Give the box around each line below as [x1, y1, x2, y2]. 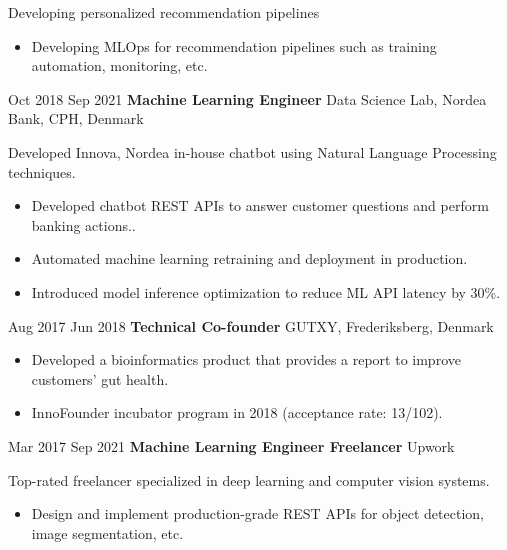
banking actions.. [31, 214, 136, 235]
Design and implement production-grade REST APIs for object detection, [31, 503, 484, 524]
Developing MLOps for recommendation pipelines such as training [31, 35, 437, 56]
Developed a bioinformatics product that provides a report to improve [31, 349, 461, 370]
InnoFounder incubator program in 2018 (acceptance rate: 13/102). [31, 402, 443, 423]
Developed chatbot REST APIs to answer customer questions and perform [31, 195, 489, 216]
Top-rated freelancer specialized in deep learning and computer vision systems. [8, 469, 490, 490]
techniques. [8, 161, 76, 182]
